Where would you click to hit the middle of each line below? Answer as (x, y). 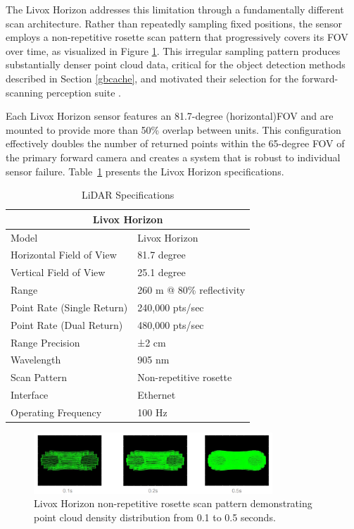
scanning (24, 92)
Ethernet (157, 395)
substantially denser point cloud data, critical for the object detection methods (176, 64)
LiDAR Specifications (128, 195)
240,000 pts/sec (171, 307)
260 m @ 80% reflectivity (191, 290)
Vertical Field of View (58, 272)
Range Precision (45, 342)
